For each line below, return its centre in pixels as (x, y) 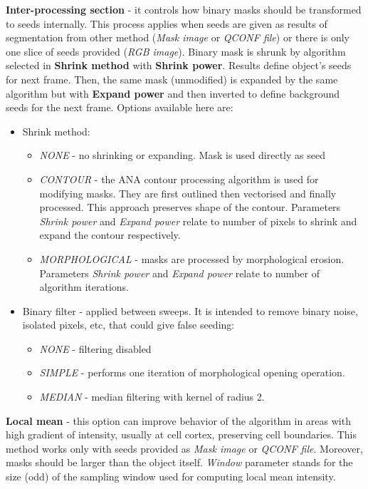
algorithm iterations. (84, 287)
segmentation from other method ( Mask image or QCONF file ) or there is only (178, 37)
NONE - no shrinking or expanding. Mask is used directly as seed (182, 155)
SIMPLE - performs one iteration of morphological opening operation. (192, 372)
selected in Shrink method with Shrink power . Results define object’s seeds (179, 65)
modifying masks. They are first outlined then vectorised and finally (188, 193)
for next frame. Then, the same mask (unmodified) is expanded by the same (172, 79)
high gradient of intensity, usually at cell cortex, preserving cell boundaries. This (181, 434)
